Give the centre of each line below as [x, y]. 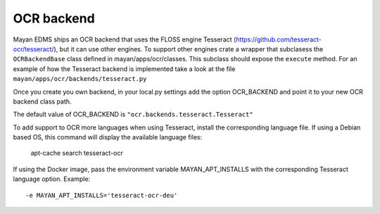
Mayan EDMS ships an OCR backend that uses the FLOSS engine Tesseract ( [125, 39]
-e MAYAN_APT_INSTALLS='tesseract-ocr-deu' [102, 195]
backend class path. [42, 101]
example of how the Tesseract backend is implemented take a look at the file [124, 69]
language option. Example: [52, 179]
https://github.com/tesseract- [279, 39]
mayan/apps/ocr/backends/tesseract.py [80, 79]
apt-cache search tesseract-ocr [77, 153]
